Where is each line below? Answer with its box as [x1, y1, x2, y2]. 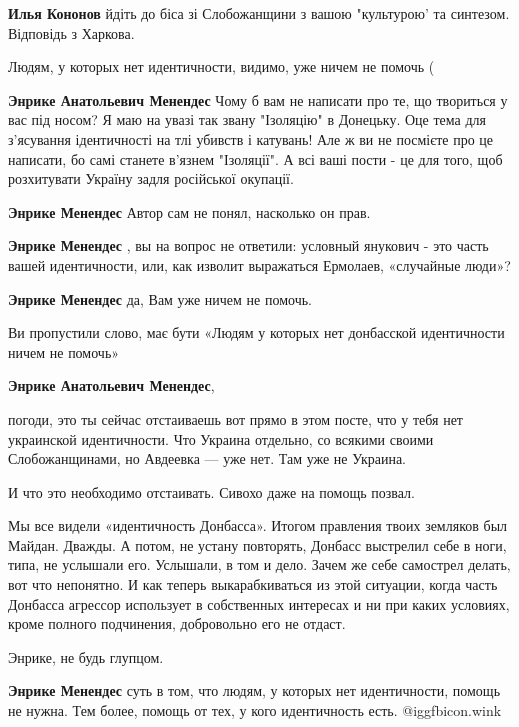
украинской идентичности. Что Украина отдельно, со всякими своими [8, 428, 434, 449]
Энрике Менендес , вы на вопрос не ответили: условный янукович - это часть [8, 235, 489, 256]
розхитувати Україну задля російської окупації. [8, 168, 294, 189]
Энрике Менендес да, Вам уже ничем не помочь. [8, 288, 312, 309]
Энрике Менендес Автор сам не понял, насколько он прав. [8, 201, 371, 222]
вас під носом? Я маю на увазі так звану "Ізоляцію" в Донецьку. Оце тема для [8, 109, 486, 130]
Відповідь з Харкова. [8, 22, 135, 43]
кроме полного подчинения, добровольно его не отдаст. [8, 613, 346, 634]
